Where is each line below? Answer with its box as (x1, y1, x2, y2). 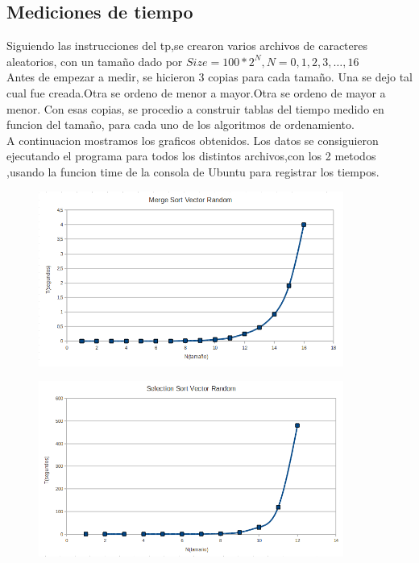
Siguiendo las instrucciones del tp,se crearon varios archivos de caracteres (6, 37, 367, 54)
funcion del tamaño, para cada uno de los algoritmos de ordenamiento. (6, 116, 355, 133)
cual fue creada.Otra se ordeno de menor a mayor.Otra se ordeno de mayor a (6, 84, 386, 101)
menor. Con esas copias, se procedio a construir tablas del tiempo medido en (6, 100, 384, 117)
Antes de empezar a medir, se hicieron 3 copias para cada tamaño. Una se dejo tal (6, 68, 413, 85)
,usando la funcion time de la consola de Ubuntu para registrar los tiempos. (6, 163, 380, 180)
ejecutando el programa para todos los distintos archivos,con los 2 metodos (6, 147, 376, 164)
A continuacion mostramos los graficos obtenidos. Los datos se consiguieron (6, 131, 379, 148)
